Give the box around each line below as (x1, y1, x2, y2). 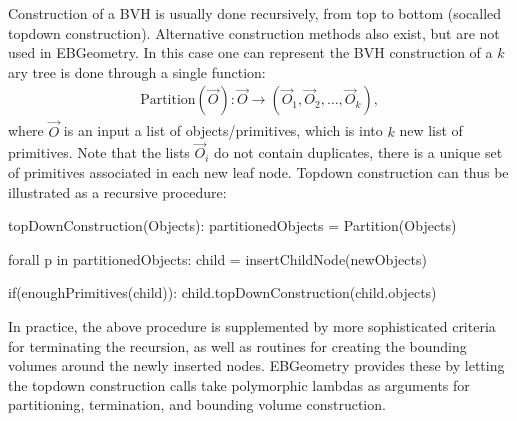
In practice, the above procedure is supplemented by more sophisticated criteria (8, 316, 496, 336)
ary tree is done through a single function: (8, 61, 266, 82)
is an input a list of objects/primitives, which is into (63, 120, 383, 141)
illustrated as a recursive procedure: (8, 181, 227, 202)
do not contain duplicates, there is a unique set (214, 142, 503, 163)
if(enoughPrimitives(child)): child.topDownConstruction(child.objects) (8, 282, 437, 303)
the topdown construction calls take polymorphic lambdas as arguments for (8, 374, 470, 395)
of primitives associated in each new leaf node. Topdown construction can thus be (8, 162, 509, 183)
